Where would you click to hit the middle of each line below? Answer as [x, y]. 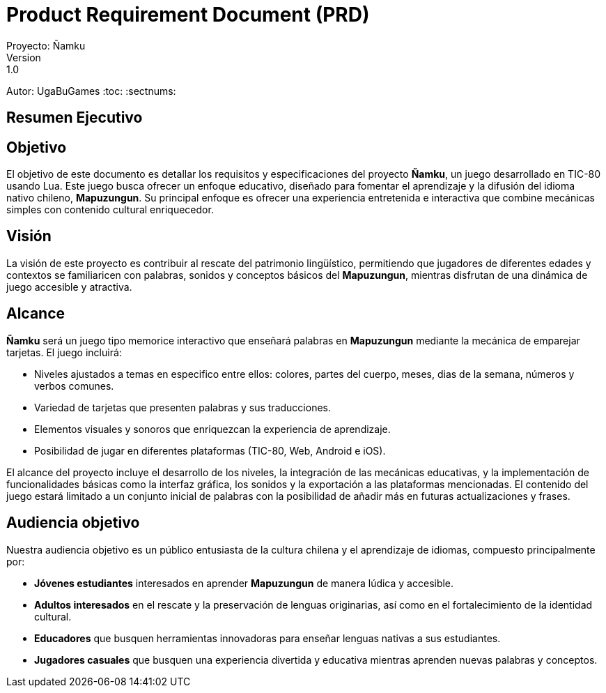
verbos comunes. [74, 386]
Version [24, 57]
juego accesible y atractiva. [69, 287]
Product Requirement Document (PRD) [188, 15]
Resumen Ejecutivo [75, 118]
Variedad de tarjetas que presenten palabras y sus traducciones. [182, 407]
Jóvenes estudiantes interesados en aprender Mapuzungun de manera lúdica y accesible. [244, 583]
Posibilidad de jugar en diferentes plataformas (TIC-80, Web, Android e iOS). [210, 450]
